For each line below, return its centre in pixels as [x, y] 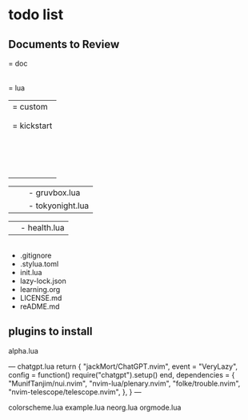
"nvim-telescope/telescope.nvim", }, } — [75, 392]
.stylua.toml [39, 264]
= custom [30, 107]
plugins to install [50, 332]
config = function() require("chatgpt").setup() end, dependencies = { [122, 374]
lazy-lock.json [43, 281]
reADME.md [40, 306]
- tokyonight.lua [59, 206]
